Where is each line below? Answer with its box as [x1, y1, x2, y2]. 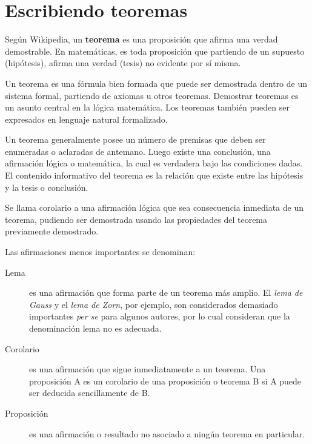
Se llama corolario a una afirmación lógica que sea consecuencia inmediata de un [5, 201, 304, 214]
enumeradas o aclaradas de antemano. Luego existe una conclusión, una [5, 145, 271, 157]
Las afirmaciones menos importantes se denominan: [5, 245, 196, 258]
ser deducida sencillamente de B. [29, 386, 150, 399]
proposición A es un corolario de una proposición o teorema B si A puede [29, 374, 302, 387]
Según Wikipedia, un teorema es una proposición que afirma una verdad [5, 33, 278, 46]
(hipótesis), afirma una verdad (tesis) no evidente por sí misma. [5, 56, 241, 69]
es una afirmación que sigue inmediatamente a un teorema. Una [29, 363, 266, 375]
